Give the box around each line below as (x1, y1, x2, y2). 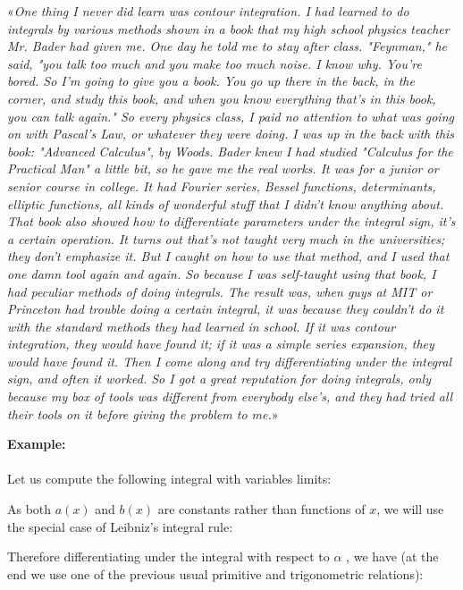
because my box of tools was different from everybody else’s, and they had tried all (7, 387, 453, 406)
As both (7, 500, 52, 518)
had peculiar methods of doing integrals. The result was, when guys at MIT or (7, 282, 433, 300)
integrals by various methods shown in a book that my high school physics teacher (7, 19, 450, 38)
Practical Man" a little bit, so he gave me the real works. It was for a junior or (7, 159, 439, 178)
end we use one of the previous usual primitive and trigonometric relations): (7, 564, 424, 583)
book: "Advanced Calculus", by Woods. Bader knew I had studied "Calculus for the (7, 141, 453, 160)
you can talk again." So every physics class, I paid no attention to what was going (7, 106, 454, 125)
